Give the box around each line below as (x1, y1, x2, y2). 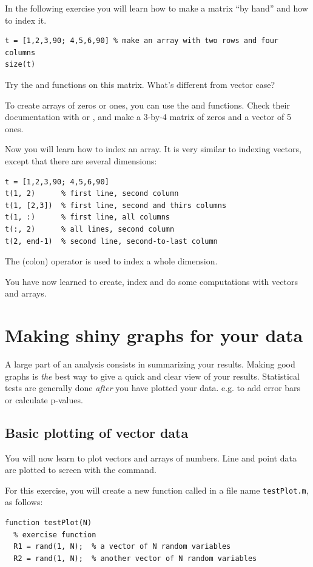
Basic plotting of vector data (5, 423, 189, 441)
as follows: (5, 495, 43, 508)
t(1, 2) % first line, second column (5, 189, 179, 198)
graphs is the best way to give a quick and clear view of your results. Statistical (5, 369, 300, 382)
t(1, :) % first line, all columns (5, 213, 170, 222)
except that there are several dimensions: (5, 154, 157, 167)
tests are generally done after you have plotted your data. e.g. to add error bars (5, 381, 301, 394)
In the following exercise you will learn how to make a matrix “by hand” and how (5, 2, 308, 14)
